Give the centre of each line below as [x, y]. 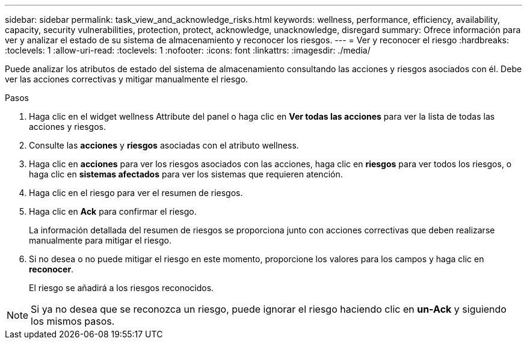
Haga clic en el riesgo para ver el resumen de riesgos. [136, 193]
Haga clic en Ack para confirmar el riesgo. [113, 211]
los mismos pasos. [73, 321]
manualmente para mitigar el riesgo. [100, 240]
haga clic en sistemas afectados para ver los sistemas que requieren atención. [186, 174]
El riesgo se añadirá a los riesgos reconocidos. [122, 288]
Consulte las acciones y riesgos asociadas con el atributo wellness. [164, 145]
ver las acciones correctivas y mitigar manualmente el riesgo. [127, 79]
